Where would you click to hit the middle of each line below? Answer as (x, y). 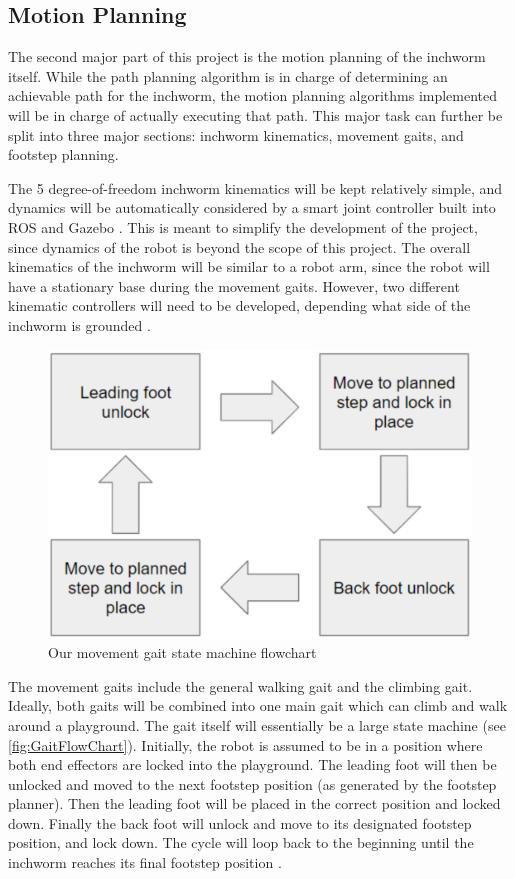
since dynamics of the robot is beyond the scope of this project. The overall (239, 246)
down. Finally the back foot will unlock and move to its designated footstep (240, 822)
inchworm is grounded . (79, 324)
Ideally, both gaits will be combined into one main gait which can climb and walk (258, 705)
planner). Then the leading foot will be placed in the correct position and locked (254, 803)
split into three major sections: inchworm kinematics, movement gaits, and (236, 134)
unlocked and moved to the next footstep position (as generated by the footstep (252, 783)
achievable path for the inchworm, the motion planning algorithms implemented (253, 95)
